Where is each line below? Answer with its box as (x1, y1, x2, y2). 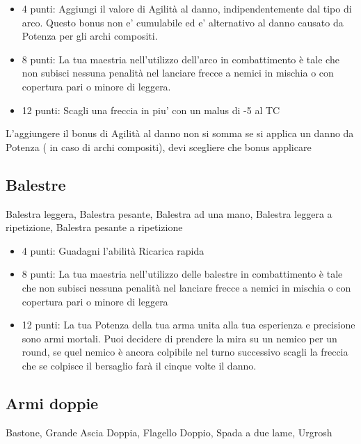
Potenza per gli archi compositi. (22, 29, 158, 43)
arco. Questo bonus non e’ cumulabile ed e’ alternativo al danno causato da (22, 15, 344, 29)
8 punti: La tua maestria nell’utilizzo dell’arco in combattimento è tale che (22, 51, 339, 66)
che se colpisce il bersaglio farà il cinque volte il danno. (22, 358, 257, 372)
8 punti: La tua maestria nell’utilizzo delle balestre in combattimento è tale (22, 267, 343, 281)
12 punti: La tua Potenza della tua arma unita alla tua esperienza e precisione (22, 317, 355, 332)
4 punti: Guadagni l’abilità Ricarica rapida (22, 243, 204, 257)
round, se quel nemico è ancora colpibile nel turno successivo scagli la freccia (22, 344, 348, 359)
